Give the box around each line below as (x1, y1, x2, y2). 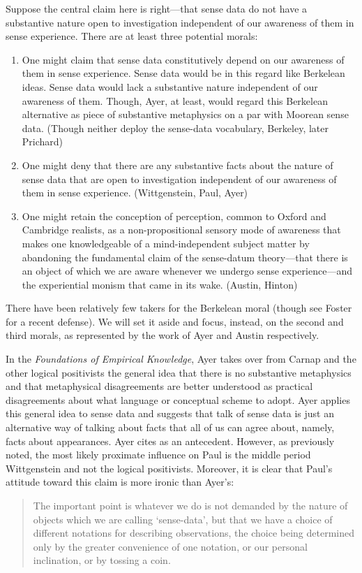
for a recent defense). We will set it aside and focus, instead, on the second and (6, 314, 344, 328)
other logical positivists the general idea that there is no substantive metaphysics (6, 365, 352, 379)
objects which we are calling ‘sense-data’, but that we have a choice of (33, 512, 333, 526)
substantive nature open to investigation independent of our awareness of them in (6, 15, 354, 29)
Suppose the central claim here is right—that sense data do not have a (6, 1, 308, 15)
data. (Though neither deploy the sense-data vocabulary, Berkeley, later (22, 120, 329, 135)
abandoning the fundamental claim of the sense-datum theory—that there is (22, 249, 348, 264)
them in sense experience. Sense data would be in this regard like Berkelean (22, 66, 345, 80)
